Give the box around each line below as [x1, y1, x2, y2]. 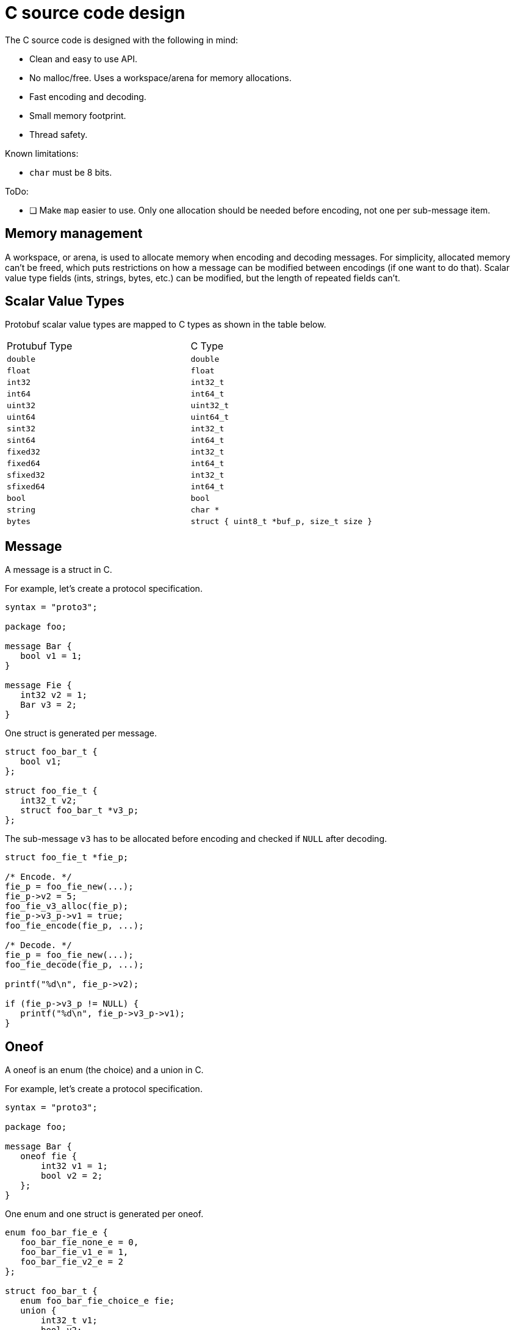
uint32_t [190, 401, 229, 411]
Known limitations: [5, 148, 79, 159]
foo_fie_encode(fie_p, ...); [5, 921, 144, 931]
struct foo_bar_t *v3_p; [20, 805, 139, 816]
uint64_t [190, 412, 229, 422]
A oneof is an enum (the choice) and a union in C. [5, 1065, 204, 1076]
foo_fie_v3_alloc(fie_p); [5, 901, 129, 911]
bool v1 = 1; [20, 651, 82, 661]
